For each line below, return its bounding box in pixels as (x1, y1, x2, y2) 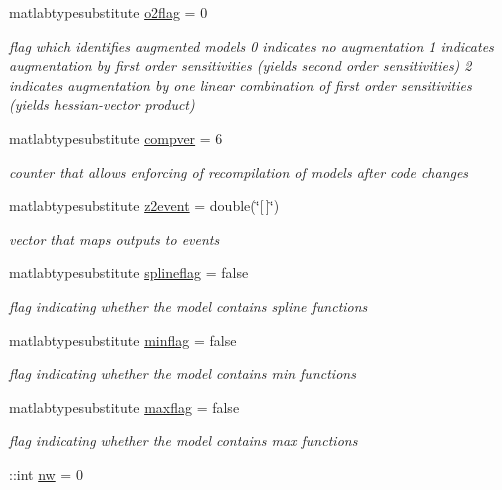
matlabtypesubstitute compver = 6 (9, 127, 223, 148)
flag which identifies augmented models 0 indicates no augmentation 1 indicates (9, 35, 494, 56)
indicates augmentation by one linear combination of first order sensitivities (9, 74, 472, 95)
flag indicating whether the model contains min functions (9, 363, 356, 384)
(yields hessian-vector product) (9, 94, 195, 115)
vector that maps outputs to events (9, 228, 220, 249)
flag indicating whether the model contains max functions (9, 430, 358, 451)
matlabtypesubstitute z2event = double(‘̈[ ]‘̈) (9, 195, 280, 216)
